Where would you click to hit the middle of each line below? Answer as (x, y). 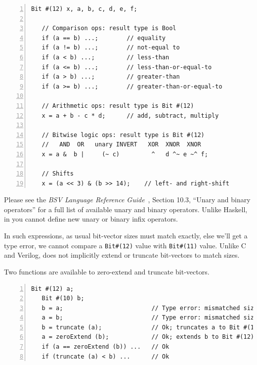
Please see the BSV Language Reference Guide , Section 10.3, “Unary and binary (127, 200)
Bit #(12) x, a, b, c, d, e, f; (84, 9)
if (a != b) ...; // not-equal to (111, 48)
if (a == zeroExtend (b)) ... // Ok (106, 347)
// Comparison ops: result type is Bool (109, 28)
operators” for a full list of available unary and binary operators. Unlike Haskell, (126, 209)
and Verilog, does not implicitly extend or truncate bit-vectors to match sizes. (122, 255)
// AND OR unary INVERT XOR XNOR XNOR (121, 145)
